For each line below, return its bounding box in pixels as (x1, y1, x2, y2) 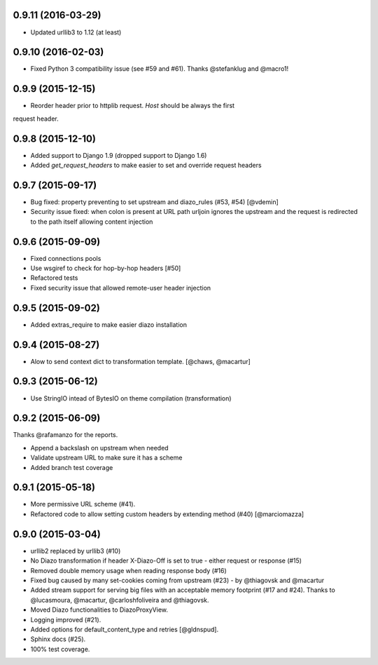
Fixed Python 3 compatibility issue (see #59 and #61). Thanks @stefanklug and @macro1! (30, 65, 289, 73)
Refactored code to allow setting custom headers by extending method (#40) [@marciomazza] (30, 509, 304, 518)
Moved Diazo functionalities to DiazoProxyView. (30, 605, 168, 614)
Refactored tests (30, 274, 78, 282)
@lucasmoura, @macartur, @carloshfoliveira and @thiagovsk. (30, 596, 209, 604)
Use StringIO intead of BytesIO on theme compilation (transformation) (30, 394, 232, 403)
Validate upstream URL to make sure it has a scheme (30, 453, 183, 462)
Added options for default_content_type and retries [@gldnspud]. (30, 625, 219, 633)
